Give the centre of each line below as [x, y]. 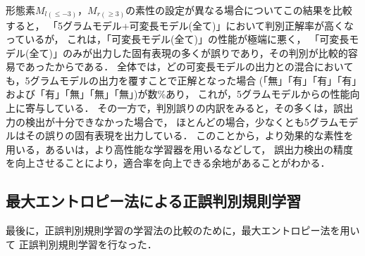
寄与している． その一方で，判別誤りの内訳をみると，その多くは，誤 [184, 108]
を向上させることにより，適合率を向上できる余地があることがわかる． [168, 163]
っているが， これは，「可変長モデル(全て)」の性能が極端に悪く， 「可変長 [178, 39]
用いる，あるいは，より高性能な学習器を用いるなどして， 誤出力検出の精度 [179, 149]
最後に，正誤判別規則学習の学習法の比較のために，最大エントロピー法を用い [183, 230]
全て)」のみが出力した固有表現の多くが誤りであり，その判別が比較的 [188, 52]
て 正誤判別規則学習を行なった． [81, 244]
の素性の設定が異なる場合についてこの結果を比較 [239, 10]
